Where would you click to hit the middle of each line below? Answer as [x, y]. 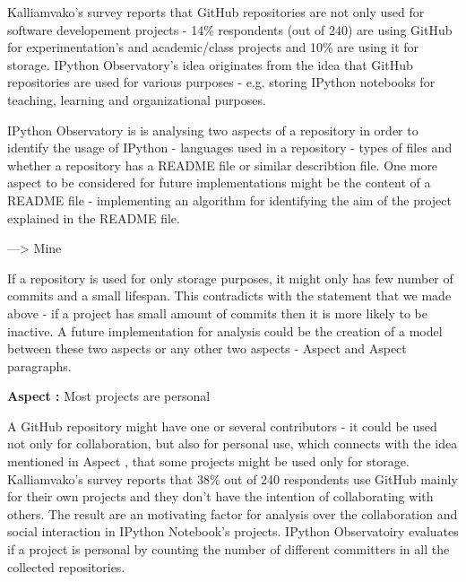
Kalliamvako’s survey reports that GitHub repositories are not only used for [216, 12]
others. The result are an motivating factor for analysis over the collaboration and [233, 513]
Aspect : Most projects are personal [109, 396]
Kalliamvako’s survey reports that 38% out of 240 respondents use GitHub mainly [233, 478]
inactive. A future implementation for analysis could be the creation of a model [225, 330]
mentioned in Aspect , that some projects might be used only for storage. [208, 461]
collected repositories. [66, 566]
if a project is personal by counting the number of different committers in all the [229, 549]
